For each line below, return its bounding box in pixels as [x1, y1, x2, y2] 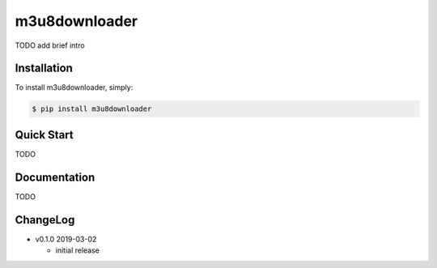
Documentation [15, 170, 95, 184]
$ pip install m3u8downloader [32, 104, 152, 113]
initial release [55, 245, 100, 255]
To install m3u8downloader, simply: [15, 83, 134, 92]
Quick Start [15, 128, 74, 142]
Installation [15, 62, 73, 75]
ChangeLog [15, 213, 75, 227]
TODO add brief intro [15, 40, 85, 50]
